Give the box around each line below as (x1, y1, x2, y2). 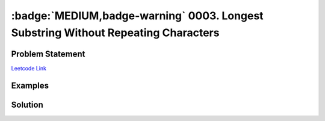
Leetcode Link (11, 64, 47, 72)
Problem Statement (11, 49, 85, 59)
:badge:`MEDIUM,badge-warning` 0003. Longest (11, 9, 264, 22)
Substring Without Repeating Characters (11, 26, 220, 39)
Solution (11, 99, 43, 110)
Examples (11, 80, 49, 90)
